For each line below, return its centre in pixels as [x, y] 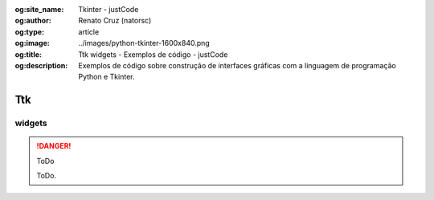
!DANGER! [54, 146]
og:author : [33, 21]
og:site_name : [39, 9]
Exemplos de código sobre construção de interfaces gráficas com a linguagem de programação [237, 65]
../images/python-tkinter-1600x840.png [144, 43]
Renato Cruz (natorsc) [115, 21]
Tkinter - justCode [108, 9]
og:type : [29, 31]
